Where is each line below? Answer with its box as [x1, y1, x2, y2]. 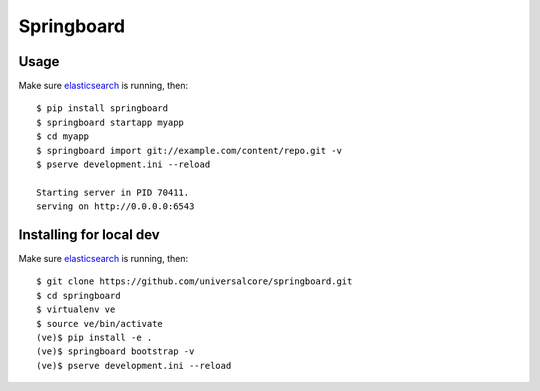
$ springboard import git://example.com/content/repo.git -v [36, 145, 342, 156]
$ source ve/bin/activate [36, 318, 164, 329]
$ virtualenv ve [36, 304, 116, 315]
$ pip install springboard [36, 103, 169, 114]
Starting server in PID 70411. [36, 186, 190, 198]
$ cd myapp [36, 131, 90, 142]
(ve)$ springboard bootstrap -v [36, 346, 195, 357]
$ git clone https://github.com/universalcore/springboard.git [36, 276, 353, 287]
